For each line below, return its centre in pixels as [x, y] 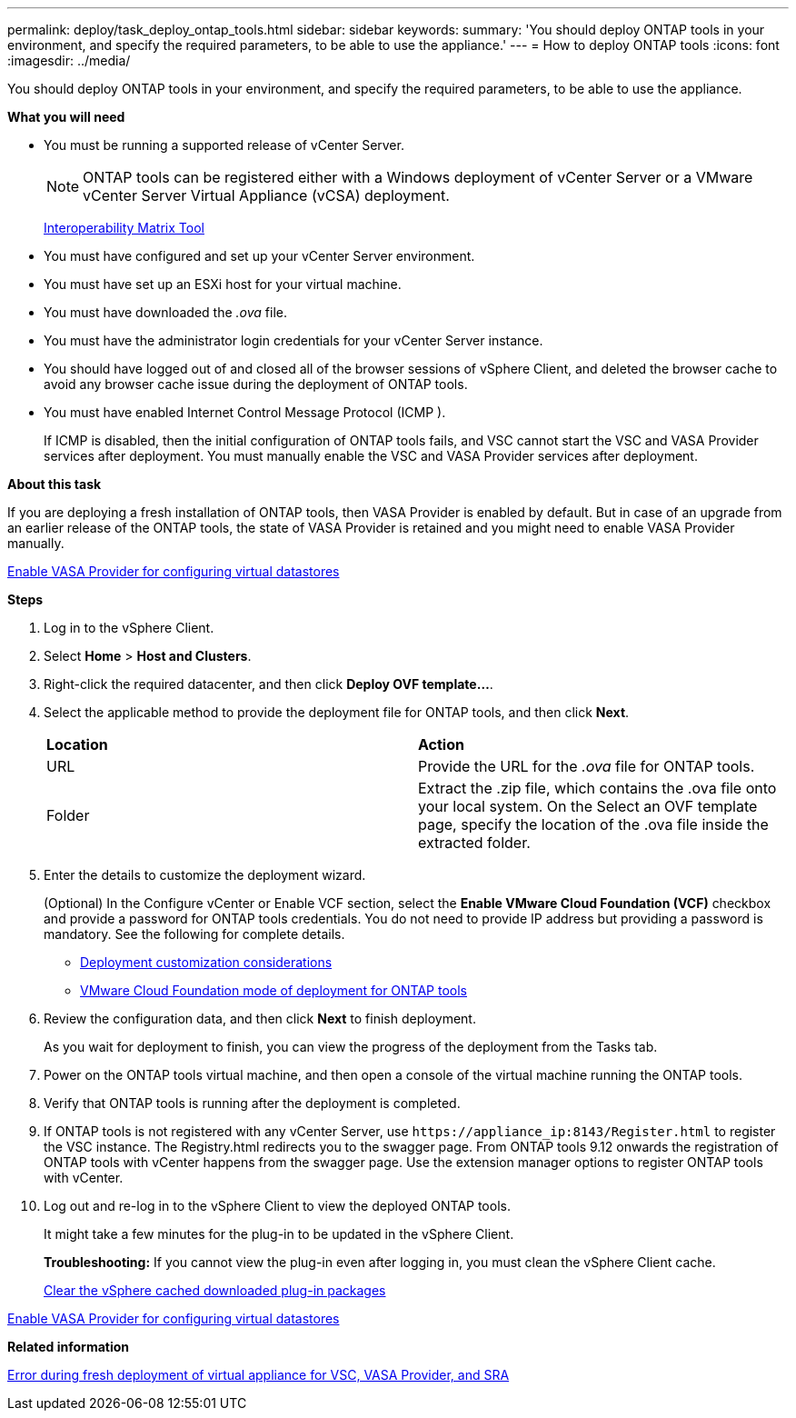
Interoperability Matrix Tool [124, 228]
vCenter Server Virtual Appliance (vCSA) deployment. [266, 195]
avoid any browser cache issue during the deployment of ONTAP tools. [256, 384]
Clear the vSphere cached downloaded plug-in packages [215, 1290]
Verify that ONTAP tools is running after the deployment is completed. [252, 1103]
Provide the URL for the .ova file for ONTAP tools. [587, 766]
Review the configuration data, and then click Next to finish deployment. [260, 1019]
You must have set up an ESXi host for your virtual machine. [223, 284]
